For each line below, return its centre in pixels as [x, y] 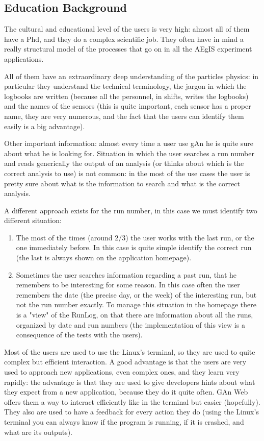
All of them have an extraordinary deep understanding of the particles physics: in [131, 76]
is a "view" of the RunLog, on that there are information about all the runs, [135, 315]
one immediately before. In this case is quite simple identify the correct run [134, 247]
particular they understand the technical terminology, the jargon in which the [125, 86]
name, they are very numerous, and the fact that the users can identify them [124, 116]
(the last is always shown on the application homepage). [104, 258]
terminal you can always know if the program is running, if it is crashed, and [124, 421]
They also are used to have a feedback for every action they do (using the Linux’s [131, 412]
